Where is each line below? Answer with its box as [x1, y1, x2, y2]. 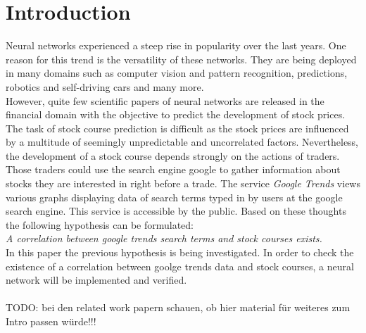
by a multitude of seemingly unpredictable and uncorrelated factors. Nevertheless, [6, 134, 359, 149]
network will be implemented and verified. [6, 272, 187, 287]
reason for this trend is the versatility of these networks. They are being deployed [6, 51, 357, 66]
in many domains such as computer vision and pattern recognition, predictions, [6, 65, 348, 80]
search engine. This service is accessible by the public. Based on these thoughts [6, 203, 346, 218]
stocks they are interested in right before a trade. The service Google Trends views [6, 176, 360, 191]
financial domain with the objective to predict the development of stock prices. [6, 107, 346, 122]
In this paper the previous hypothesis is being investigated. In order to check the [6, 245, 354, 260]
